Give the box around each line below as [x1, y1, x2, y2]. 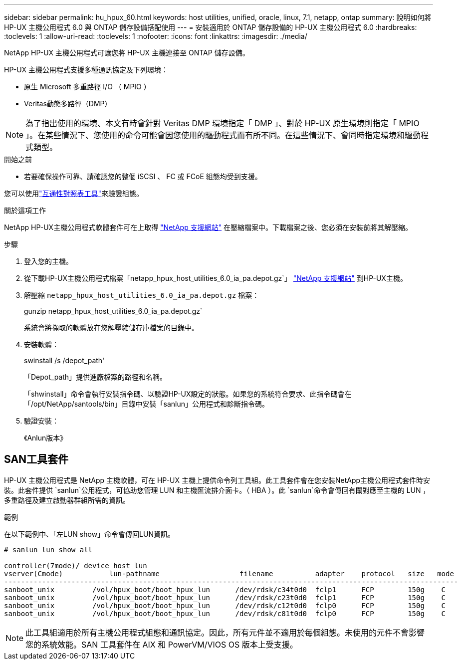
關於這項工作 [4, 206, 46, 215]
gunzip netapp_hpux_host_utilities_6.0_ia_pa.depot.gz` [24, 307, 203, 315]
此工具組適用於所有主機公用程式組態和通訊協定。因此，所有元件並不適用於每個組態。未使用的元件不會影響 [25, 627, 425, 638]
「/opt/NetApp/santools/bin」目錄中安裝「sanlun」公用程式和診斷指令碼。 [24, 400, 269, 408]
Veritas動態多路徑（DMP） [24, 99, 112, 108]
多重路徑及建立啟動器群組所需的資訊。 [4, 495, 130, 504]
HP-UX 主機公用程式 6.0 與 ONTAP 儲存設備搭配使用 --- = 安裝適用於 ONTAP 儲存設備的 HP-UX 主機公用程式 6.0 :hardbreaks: [4, 23, 417, 31]
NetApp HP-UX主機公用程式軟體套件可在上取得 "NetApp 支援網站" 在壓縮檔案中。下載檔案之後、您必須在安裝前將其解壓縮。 [4, 223, 413, 231]
